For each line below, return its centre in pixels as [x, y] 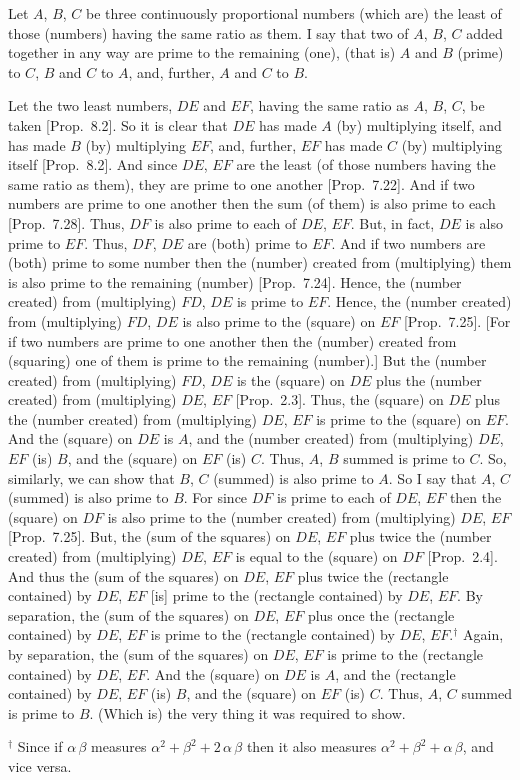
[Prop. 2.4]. [462, 556]
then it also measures [311, 746]
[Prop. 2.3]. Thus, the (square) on [339, 399]
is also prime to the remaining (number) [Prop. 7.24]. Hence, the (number [235, 281]
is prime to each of [334, 497]
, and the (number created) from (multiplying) [331, 438]
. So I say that [432, 477]
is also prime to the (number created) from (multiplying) [281, 516]
